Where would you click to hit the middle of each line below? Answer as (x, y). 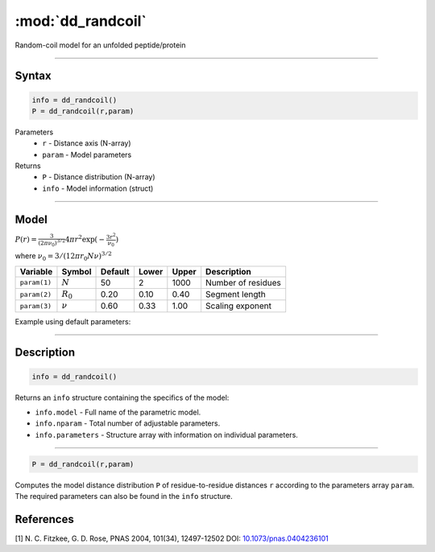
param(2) (36, 294)
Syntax (33, 76)
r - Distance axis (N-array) (87, 143)
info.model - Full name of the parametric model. (118, 412)
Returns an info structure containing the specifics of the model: (122, 398)
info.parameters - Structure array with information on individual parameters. (166, 435)
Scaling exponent (238, 306)
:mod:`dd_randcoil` (81, 21)
